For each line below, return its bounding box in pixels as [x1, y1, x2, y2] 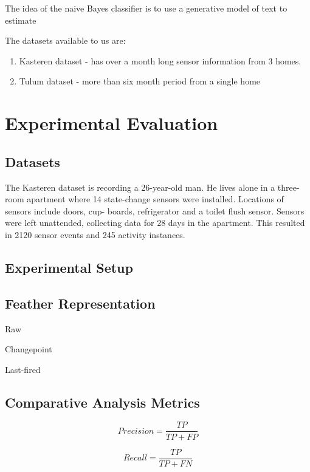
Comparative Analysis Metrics [5, 392, 200, 411]
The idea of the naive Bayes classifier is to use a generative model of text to [5, 2, 288, 14]
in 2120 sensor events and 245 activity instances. [5, 228, 185, 241]
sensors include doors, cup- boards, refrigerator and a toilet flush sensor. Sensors [5, 204, 305, 217]
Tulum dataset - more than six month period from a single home [19, 75, 261, 87]
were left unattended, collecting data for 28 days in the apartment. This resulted [5, 216, 305, 229]
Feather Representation [5, 293, 156, 312]
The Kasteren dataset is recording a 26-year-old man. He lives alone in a [5, 180, 275, 193]
